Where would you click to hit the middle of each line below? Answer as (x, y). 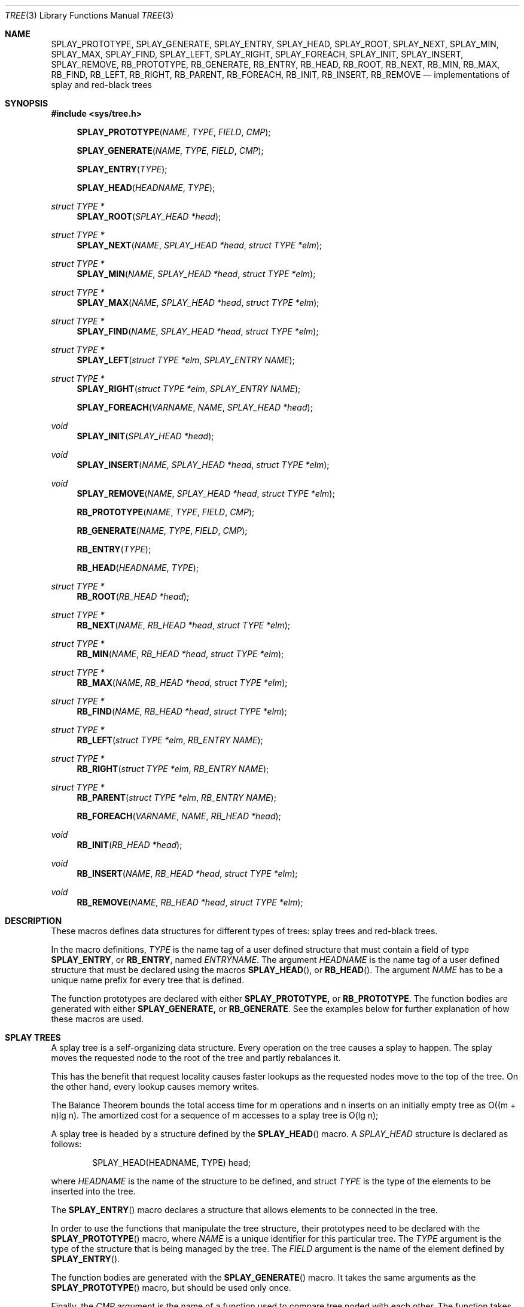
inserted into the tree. (93, 1191)
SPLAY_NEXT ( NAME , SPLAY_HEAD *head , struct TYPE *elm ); (199, 245)
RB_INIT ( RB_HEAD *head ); (130, 845)
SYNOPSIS (27, 103)
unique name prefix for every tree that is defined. (148, 980)
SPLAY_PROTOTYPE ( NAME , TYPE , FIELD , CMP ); (174, 132)
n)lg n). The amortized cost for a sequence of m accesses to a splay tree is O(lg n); (215, 1115)
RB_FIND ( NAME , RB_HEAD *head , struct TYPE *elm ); (182, 711)
